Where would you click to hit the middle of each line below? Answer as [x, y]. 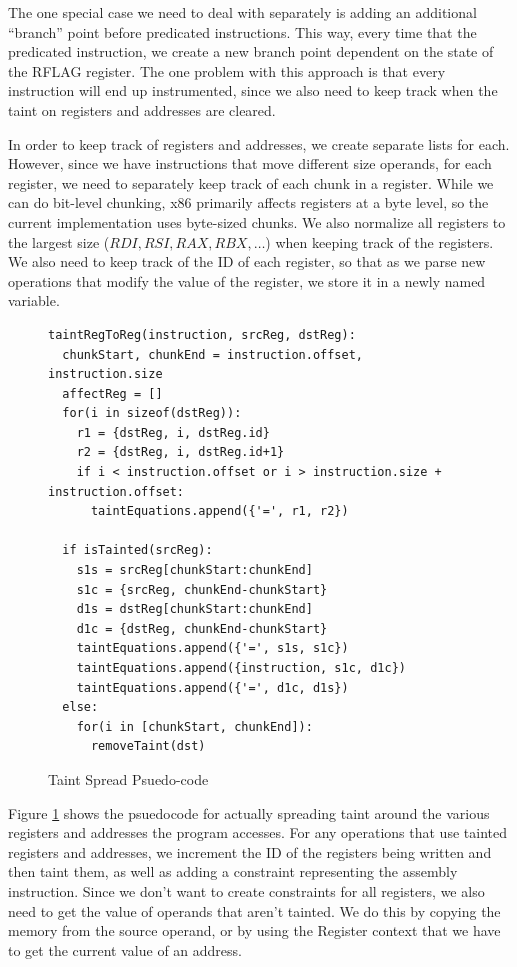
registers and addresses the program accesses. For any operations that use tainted [257, 832]
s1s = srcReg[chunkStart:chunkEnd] [194, 570]
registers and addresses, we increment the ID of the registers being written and [250, 851]
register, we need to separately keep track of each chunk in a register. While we [251, 182]
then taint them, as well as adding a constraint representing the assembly [233, 871]
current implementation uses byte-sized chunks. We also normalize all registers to [257, 221]
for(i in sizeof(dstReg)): [152, 413]
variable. [34, 300]
